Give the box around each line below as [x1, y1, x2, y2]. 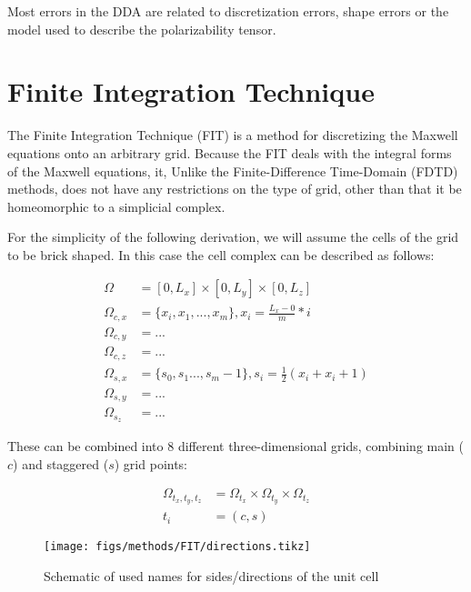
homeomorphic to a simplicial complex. [7, 196, 225, 216]
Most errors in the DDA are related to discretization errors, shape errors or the [7, 2, 449, 20]
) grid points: [114, 454, 188, 473]
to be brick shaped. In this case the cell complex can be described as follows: [7, 245, 435, 264]
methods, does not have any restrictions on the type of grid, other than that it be [7, 179, 462, 198]
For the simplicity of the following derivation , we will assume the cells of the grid [7, 227, 459, 246]
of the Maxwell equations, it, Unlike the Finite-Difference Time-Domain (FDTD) [7, 161, 458, 180]
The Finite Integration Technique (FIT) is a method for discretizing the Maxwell [7, 125, 458, 145]
